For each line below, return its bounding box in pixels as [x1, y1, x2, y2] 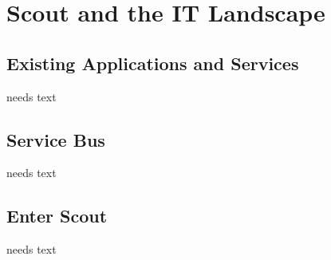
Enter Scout [6, 203, 108, 228]
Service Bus [6, 127, 105, 152]
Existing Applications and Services [6, 50, 299, 75]
